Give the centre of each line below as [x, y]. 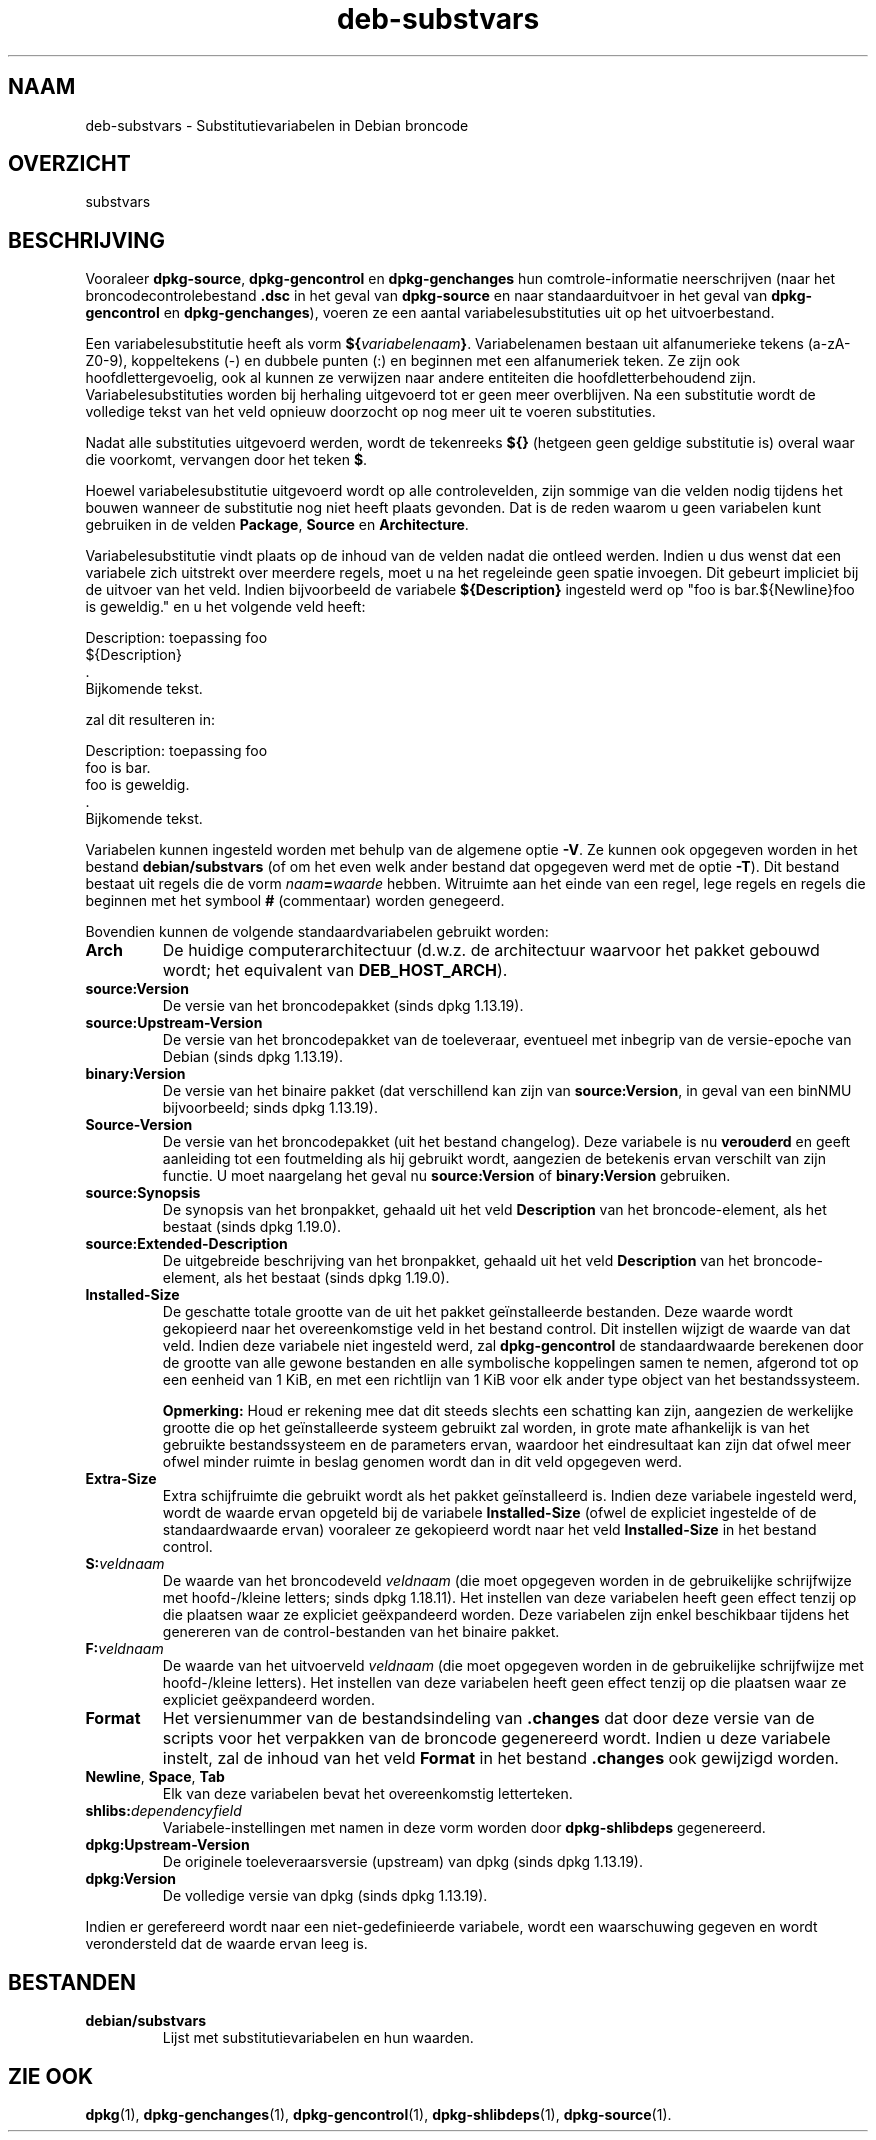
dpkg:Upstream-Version [167, 1845]
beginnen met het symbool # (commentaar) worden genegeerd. [295, 901]
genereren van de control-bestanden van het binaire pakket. [361, 1632]
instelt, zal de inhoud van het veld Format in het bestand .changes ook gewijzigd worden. [500, 1758]
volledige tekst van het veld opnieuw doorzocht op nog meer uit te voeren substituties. [370, 412]
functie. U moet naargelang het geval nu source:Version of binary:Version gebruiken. [446, 1176]
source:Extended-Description [186, 1244]
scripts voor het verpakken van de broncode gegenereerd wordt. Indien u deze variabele [496, 1738]
